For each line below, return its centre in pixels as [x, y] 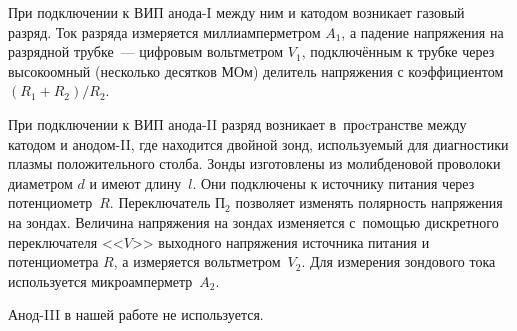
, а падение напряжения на [422, 31]
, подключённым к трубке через [398, 51]
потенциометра [53, 261]
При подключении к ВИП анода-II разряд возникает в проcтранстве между [237, 123]
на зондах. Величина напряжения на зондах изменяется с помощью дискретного [253, 221]
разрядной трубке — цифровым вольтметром [146, 51]
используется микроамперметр [100, 280]
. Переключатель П [167, 202]
